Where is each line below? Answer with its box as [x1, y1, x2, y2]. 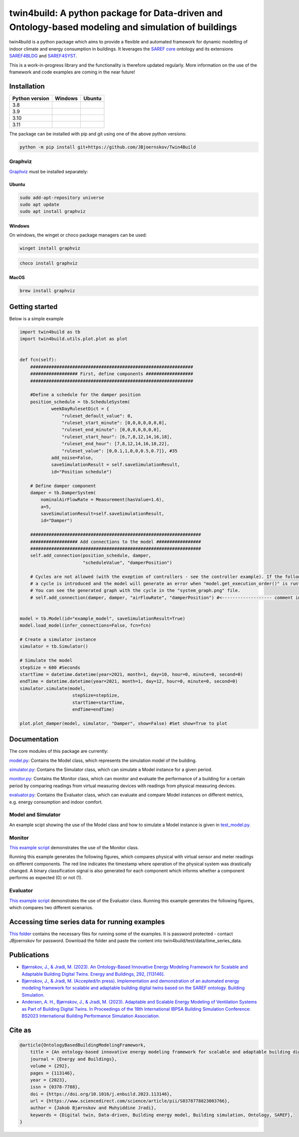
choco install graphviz [19, 260, 78, 266]
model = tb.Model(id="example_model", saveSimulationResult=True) [19, 615, 185, 621]
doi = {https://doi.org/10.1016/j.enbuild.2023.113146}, [30, 1091, 172, 1097]
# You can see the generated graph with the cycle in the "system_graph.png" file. [30, 587, 241, 593]
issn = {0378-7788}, [30, 1084, 81, 1090]
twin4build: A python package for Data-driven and [9, 7, 223, 18]
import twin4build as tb [19, 329, 81, 335]
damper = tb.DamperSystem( [30, 490, 97, 496]
